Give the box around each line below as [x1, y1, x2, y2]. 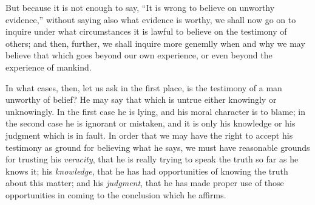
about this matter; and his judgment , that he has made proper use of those [5, 176, 284, 189]
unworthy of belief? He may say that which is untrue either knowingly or [5, 93, 277, 106]
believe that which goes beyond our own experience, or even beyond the [5, 49, 273, 61]
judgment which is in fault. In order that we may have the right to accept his [5, 128, 293, 141]
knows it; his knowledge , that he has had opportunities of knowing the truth [5, 164, 288, 177]
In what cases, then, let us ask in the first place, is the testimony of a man [5, 81, 282, 94]
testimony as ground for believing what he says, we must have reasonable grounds [5, 141, 310, 153]
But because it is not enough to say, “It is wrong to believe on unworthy [5, 1, 275, 13]
